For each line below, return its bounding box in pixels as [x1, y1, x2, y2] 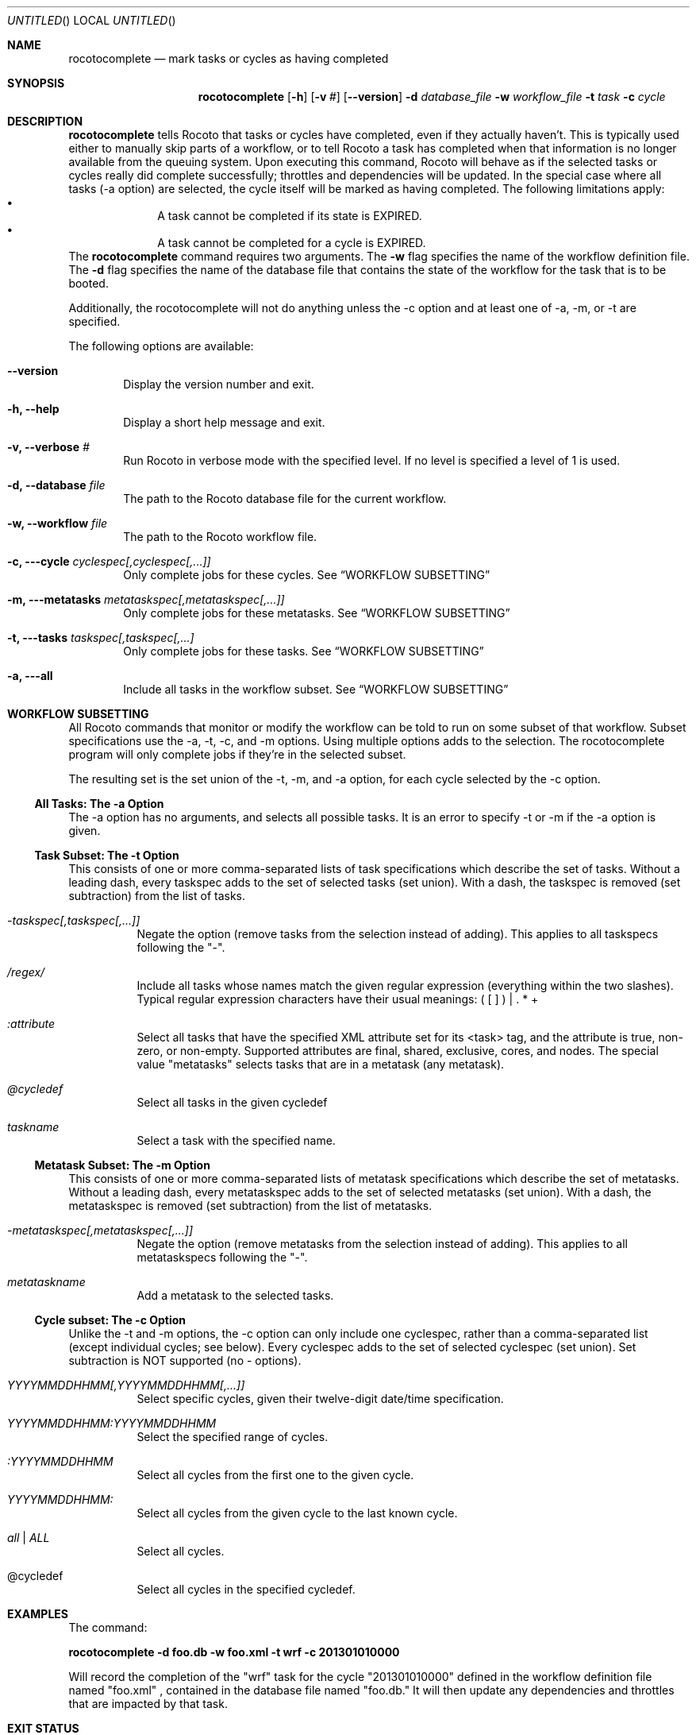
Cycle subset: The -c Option [34, 1313, 186, 1327]
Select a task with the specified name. [137, 1134, 336, 1147]
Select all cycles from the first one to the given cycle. [137, 1468, 414, 1482]
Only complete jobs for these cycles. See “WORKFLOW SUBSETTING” [123, 568, 490, 582]
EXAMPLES [7, 1607, 68, 1621]
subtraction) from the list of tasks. [68, 889, 246, 902]
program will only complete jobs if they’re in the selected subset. [68, 748, 406, 761]
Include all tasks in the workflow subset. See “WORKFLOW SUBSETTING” [123, 682, 509, 696]
